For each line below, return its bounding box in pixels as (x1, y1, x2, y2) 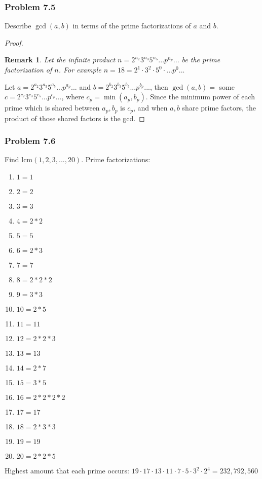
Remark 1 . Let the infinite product (5, 54, 116, 65)
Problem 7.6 (5, 134, 56, 147)
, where (61, 91, 84, 102)
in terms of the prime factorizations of (72, 20, 191, 31)
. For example (58, 64, 101, 75)
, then (149, 81, 168, 92)
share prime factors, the (182, 102, 256, 113)
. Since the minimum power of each (145, 91, 255, 102)
